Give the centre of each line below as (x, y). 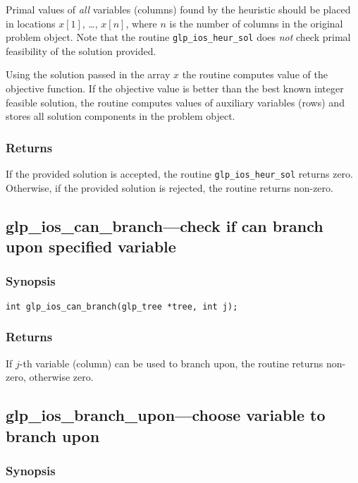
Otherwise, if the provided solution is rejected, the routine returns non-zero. (169, 187)
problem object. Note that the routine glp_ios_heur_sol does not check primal (178, 37)
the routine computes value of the (255, 74)
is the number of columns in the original (256, 23)
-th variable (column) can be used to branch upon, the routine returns (171, 363)
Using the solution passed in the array (88, 74)
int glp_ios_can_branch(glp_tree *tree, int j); (122, 306)
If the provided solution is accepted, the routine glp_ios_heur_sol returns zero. (179, 174)
